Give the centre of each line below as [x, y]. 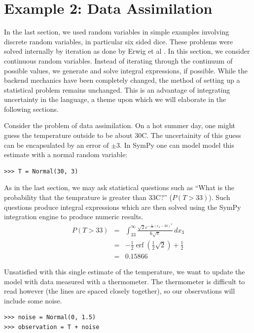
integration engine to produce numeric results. [74, 216]
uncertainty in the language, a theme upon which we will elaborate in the [115, 99]
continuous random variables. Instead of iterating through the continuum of [118, 60]
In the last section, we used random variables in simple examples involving [117, 32]
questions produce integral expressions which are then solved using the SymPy [123, 207]
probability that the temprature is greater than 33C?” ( [88, 197]
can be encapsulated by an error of [56, 145]
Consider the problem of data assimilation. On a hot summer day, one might [120, 125]
